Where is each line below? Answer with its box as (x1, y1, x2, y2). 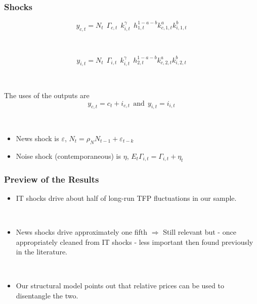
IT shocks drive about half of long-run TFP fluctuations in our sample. (16, 192, 237, 203)
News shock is (16, 133, 59, 143)
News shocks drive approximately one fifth (16, 226, 148, 237)
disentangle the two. (16, 290, 78, 300)
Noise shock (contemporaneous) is (16, 150, 121, 161)
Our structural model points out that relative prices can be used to (16, 280, 224, 291)
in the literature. (16, 246, 68, 257)
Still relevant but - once (163, 226, 236, 237)
